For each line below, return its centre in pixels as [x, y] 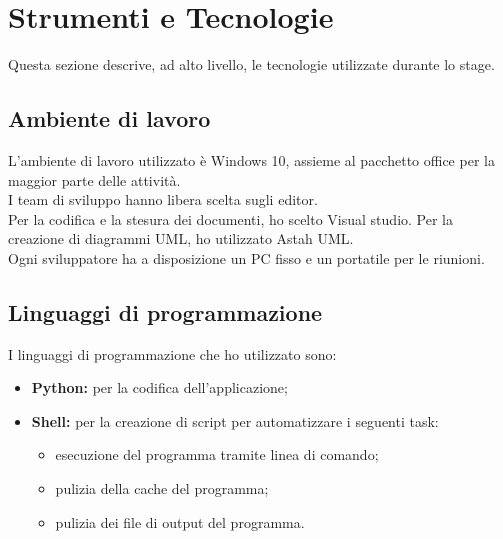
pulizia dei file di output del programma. [180, 521]
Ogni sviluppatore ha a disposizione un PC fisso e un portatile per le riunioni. [246, 257]
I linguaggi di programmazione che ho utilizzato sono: [172, 353]
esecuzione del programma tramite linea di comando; [217, 454]
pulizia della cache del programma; [162, 488]
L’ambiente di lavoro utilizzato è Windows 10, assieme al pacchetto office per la [251, 159]
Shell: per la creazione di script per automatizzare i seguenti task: [235, 420]
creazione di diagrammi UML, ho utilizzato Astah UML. [181, 238]
